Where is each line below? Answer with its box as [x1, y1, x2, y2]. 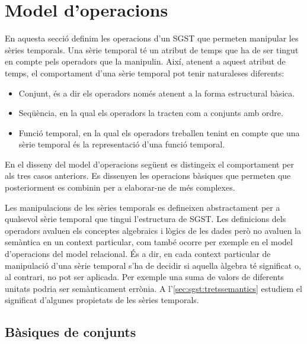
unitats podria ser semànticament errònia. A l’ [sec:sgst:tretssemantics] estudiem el [5, 282, 302, 294]
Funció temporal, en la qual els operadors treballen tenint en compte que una [18, 126, 300, 139]
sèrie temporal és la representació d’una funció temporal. [18, 138, 225, 150]
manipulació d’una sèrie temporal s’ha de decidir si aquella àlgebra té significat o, [5, 259, 301, 271]
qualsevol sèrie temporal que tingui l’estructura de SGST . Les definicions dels [5, 213, 286, 225]
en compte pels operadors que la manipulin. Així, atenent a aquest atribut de [5, 55, 286, 67]
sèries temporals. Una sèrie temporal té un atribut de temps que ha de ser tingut [5, 43, 299, 56]
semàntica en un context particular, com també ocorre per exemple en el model [5, 236, 293, 248]
